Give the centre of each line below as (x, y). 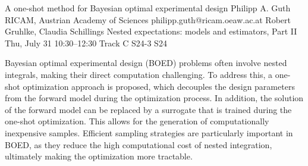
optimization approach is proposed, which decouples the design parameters (159, 86)
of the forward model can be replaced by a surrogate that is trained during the (148, 109)
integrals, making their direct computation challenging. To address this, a (139, 74)
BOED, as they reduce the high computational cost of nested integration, (139, 144)
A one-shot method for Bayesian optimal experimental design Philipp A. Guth (148, 8)
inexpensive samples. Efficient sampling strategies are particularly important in (149, 132)
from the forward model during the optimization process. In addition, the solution (154, 98)
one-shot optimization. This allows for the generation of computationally (137, 121)
